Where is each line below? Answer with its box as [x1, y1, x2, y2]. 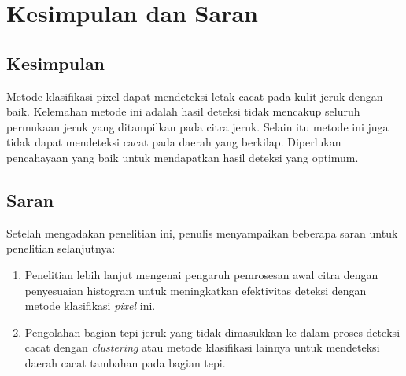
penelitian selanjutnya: [6, 240, 116, 256]
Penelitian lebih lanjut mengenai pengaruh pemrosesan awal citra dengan [24, 266, 378, 282]
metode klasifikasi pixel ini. [24, 297, 156, 314]
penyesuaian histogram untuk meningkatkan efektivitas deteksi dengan [24, 282, 367, 298]
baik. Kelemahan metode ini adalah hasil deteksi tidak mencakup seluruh [6, 103, 360, 120]
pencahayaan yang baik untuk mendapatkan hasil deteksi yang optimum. [6, 149, 359, 165]
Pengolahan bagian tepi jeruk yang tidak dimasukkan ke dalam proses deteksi [24, 323, 400, 340]
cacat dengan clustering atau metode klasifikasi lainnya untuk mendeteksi [24, 339, 380, 356]
